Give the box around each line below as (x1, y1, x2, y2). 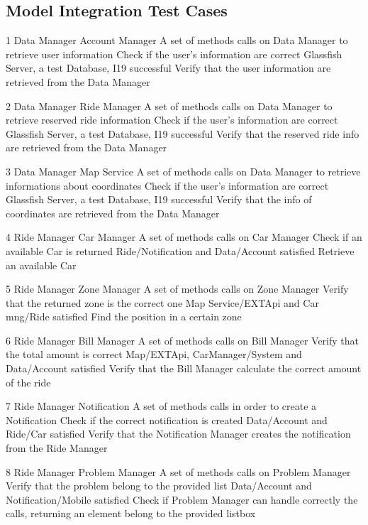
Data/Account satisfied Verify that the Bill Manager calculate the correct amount (6, 361, 362, 376)
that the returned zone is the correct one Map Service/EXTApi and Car (6, 295, 319, 310)
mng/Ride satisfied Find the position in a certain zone (6, 309, 242, 324)
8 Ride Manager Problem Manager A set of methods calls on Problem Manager (6, 464, 351, 479)
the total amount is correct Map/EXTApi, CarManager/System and (6, 347, 302, 362)
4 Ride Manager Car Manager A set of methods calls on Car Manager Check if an (6, 229, 362, 244)
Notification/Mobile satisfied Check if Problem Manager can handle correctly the (6, 492, 358, 507)
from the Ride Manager (6, 440, 108, 455)
